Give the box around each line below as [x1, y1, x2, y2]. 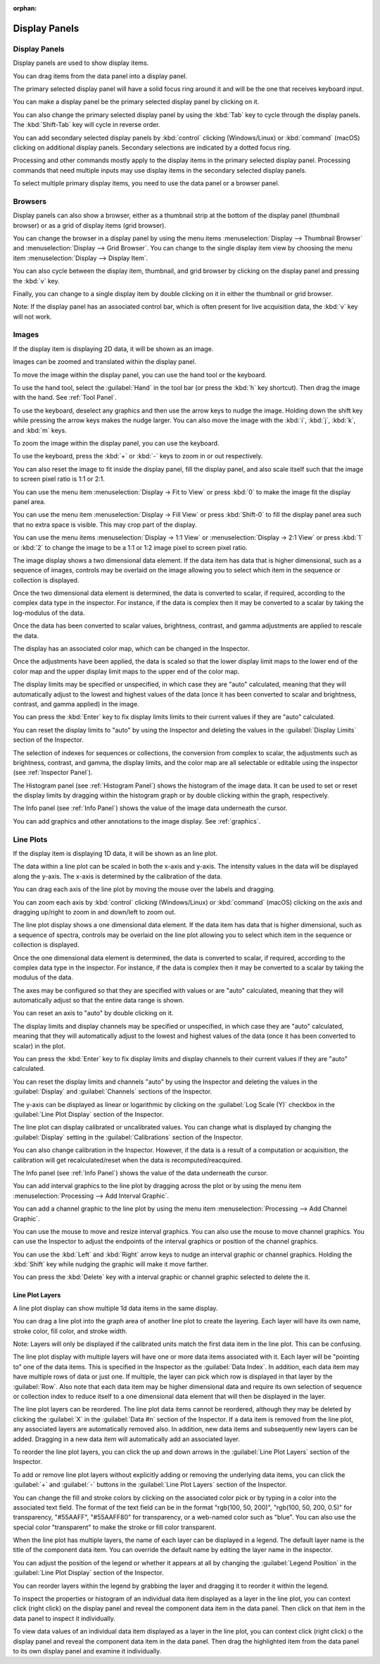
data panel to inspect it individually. [13, 1614, 115, 1622]
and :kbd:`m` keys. [13, 426, 67, 434]
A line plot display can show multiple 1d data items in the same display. [13, 1304, 218, 1312]
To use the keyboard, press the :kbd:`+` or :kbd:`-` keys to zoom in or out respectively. [13, 452, 263, 460]
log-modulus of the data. [13, 608, 85, 617]
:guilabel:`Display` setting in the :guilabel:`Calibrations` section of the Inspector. [13, 1132, 243, 1142]
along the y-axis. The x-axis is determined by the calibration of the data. [13, 871, 222, 881]
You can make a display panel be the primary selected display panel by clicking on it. [13, 97, 260, 106]
